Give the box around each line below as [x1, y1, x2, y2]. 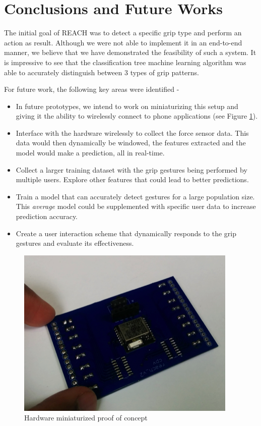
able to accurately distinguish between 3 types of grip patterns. [4, 67, 199, 77]
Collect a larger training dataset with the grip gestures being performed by [16, 164, 247, 175]
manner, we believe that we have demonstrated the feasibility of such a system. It [4, 47, 256, 58]
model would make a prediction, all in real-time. [16, 147, 165, 158]
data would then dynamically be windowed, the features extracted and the [16, 137, 246, 148]
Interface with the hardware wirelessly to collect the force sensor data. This [16, 127, 249, 138]
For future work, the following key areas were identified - [4, 84, 179, 94]
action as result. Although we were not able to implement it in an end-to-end [4, 37, 242, 47]
